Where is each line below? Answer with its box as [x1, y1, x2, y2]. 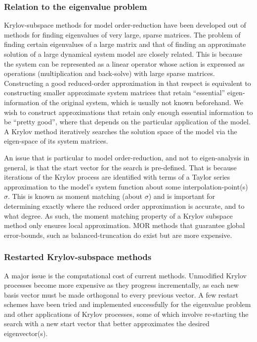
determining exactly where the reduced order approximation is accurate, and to [4, 200, 245, 211]
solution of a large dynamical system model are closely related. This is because [4, 49, 243, 59]
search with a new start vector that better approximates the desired [4, 318, 210, 329]
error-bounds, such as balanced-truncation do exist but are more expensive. [4, 229, 232, 240]
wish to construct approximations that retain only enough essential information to [4, 107, 253, 117]
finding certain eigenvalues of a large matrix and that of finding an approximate [4, 39, 246, 49]
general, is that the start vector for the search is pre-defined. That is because [4, 162, 237, 172]
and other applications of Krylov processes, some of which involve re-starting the [4, 308, 249, 319]
